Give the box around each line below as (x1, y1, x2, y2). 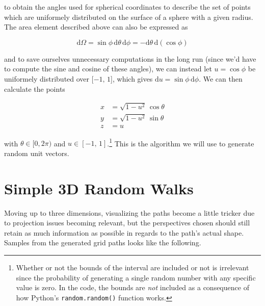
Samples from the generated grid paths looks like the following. (4, 237, 201, 248)
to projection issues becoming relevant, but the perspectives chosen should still (4, 217, 250, 228)
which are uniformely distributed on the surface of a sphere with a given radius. (4, 11, 253, 22)
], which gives (111, 73, 153, 84)
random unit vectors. (4, 147, 69, 158)
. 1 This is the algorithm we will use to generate (107, 136, 254, 148)
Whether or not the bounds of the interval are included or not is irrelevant (16, 262, 249, 272)
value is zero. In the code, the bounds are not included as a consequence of (16, 282, 249, 293)
